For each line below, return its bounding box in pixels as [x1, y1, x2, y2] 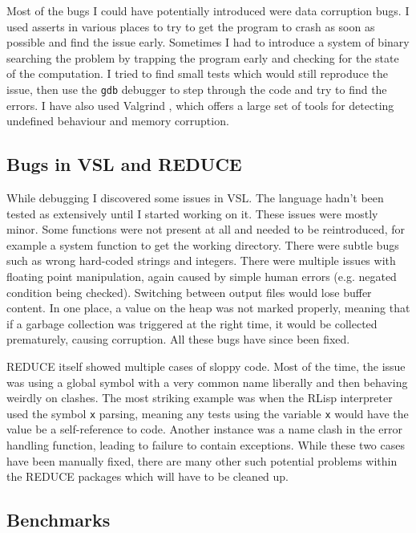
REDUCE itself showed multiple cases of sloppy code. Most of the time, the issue [6, 357, 406, 374]
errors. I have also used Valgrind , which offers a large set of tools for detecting [6, 96, 394, 113]
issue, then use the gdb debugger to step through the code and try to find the [6, 80, 387, 97]
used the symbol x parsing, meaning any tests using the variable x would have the [6, 405, 409, 421]
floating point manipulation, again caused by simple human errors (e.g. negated [6, 267, 397, 284]
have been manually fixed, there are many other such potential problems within [6, 452, 398, 469]
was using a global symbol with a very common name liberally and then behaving [6, 373, 408, 390]
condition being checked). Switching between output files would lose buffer [6, 283, 372, 300]
